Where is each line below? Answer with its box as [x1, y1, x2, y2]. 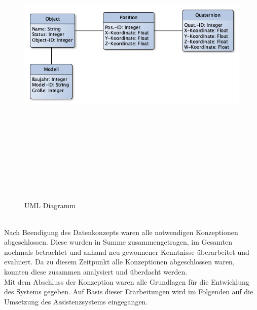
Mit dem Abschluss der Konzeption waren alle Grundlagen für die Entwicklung [4, 276, 249, 287]
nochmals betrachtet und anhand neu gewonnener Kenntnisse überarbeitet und [4, 246, 249, 257]
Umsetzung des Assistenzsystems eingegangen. [4, 296, 148, 306]
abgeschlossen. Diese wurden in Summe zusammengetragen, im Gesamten [4, 237, 232, 247]
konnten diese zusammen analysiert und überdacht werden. [4, 266, 188, 277]
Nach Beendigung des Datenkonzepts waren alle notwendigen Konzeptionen [4, 226, 238, 237]
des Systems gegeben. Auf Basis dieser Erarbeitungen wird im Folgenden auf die [4, 286, 253, 297]
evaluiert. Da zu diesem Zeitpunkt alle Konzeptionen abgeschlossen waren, [4, 256, 235, 267]
